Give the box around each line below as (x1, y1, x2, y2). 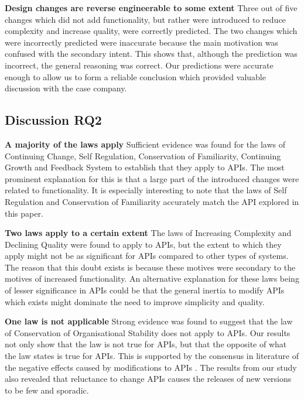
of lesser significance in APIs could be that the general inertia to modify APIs (5, 284, 285, 296)
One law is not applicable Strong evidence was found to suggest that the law (5, 315, 293, 327)
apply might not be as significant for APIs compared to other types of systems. (5, 249, 289, 262)
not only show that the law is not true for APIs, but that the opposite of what (5, 338, 287, 350)
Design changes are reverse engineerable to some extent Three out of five (5, 2, 298, 13)
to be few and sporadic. (5, 384, 89, 396)
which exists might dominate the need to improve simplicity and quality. (5, 295, 265, 307)
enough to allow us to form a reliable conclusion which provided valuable (5, 70, 266, 83)
